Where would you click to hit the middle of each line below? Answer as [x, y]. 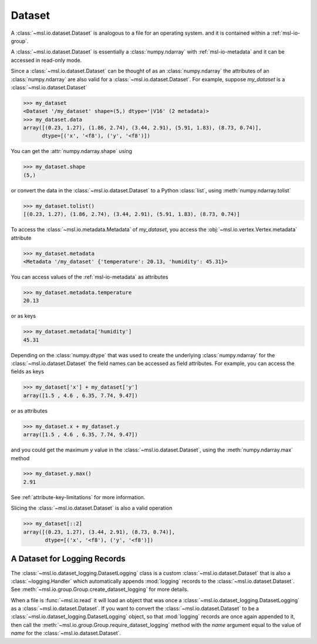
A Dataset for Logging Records [68, 559]
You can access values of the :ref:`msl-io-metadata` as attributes [90, 277]
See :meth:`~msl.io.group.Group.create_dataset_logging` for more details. [100, 589]
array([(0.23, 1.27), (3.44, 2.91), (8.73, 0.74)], [99, 532]
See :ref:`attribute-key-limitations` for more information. [78, 497]
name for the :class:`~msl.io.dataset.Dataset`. [66, 633]
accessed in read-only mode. [46, 60]
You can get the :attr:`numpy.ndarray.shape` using [71, 151]
